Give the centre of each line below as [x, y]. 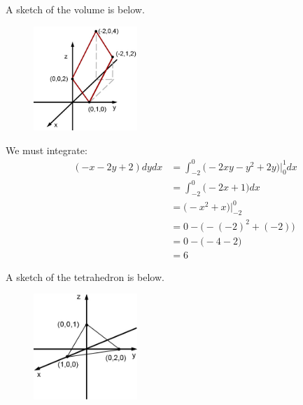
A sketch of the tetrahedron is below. [85, 276]
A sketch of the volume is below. [75, 9]
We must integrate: [47, 150]
